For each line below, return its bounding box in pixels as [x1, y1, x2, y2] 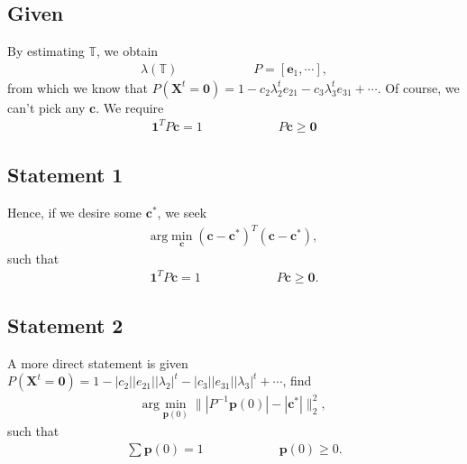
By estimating [7, 42, 85, 60]
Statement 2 [7, 311, 124, 339]
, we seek [157, 203, 207, 222]
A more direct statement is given [7, 353, 188, 372]
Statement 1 [7, 161, 124, 189]
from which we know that [7, 78, 148, 97]
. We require [96, 97, 164, 116]
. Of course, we [377, 78, 460, 97]
